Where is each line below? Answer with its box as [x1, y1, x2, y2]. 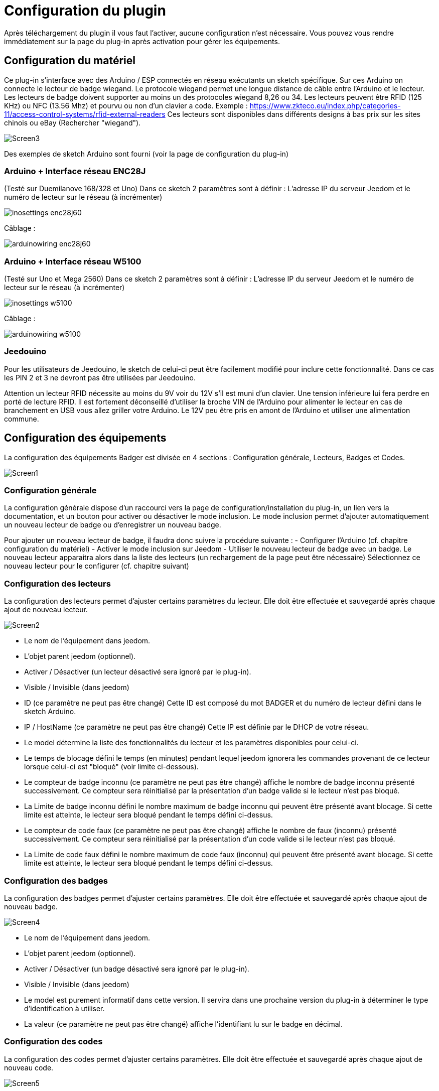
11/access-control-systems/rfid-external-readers [4, 109, 166, 118]
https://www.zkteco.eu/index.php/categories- [249, 101, 401, 110]
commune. [4, 414, 39, 423]
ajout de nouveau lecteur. [4, 605, 88, 614]
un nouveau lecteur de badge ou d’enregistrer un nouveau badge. [4, 520, 221, 529]
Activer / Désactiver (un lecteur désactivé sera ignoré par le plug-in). [24, 667, 251, 676]
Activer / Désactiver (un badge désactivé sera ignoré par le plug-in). [24, 964, 249, 973]
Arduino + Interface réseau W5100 [4, 256, 141, 266]
